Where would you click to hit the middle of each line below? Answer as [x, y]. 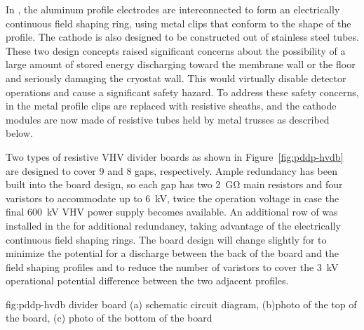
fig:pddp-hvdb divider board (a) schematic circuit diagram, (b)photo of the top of [181, 304]
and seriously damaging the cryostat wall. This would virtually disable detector [176, 78]
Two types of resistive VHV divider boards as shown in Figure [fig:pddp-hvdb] [175, 156]
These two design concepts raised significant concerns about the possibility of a [176, 50]
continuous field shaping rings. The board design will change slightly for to [166, 239]
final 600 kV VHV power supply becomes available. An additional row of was [172, 212]
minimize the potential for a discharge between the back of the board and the [173, 253]
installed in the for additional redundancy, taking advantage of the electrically [173, 225]
